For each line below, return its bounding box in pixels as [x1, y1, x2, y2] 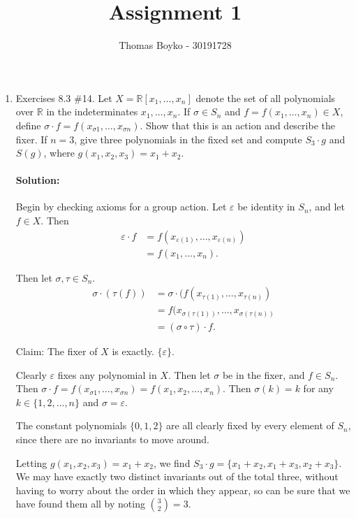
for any [303, 381, 334, 396]
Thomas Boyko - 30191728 [119, 38, 232, 52]
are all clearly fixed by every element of [166, 418, 334, 433]
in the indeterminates [46, 104, 138, 119]
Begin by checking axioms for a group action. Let [15, 199, 227, 214]
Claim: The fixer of [15, 343, 98, 358]
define [15, 117, 41, 132]
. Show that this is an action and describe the [140, 117, 335, 132]
